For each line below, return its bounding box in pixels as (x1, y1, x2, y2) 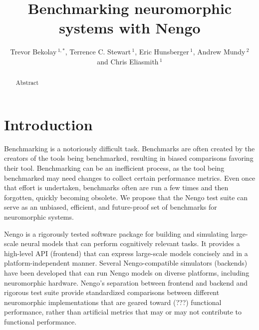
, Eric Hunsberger (135, 46, 189, 57)
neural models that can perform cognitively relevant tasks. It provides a (20, 238, 240, 249)
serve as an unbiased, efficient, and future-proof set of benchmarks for (4, 202, 217, 212)
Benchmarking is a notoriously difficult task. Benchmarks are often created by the (4, 143, 255, 153)
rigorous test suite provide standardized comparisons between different (4, 287, 220, 298)
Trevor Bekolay (10, 46, 57, 57)
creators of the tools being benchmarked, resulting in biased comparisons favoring (4, 153, 254, 163)
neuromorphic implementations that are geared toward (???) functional (4, 297, 222, 307)
